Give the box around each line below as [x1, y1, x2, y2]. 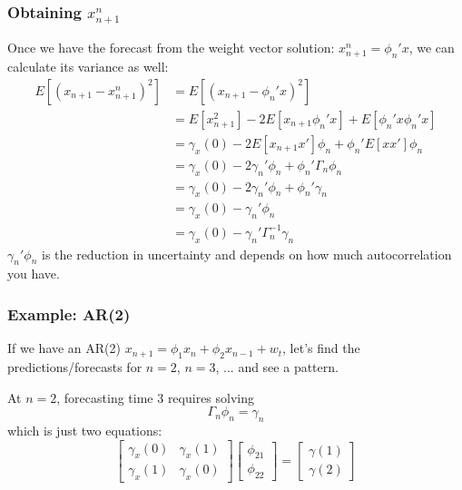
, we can [408, 37, 455, 56]
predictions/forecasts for [7, 358, 143, 377]
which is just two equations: [7, 421, 162, 440]
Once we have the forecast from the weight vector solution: [7, 37, 335, 56]
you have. [7, 264, 60, 283]
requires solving [167, 387, 255, 407]
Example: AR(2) [7, 302, 131, 325]
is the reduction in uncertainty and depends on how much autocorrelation [41, 244, 452, 263]
